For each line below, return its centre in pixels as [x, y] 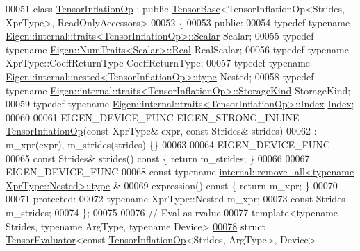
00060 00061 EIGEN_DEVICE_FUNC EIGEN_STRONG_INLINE [153, 117]
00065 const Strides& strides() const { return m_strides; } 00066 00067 [158, 158]
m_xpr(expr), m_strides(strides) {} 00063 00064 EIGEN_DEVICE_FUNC [168, 144]
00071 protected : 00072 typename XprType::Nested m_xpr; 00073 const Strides [175, 199]
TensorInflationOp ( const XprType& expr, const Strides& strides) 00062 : [161, 131]
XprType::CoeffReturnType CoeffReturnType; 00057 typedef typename [158, 63]
